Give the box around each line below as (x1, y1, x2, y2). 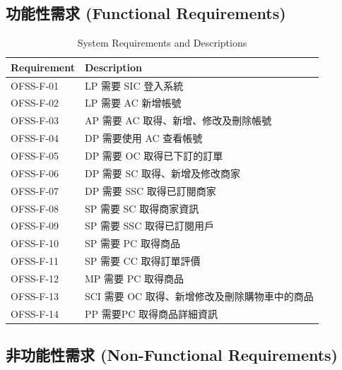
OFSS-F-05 (11, 148, 59, 163)
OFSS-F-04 (11, 131, 59, 145)
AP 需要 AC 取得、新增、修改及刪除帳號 (84, 113, 272, 128)
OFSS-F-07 (11, 183, 59, 198)
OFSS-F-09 (11, 218, 59, 233)
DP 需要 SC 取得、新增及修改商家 (84, 165, 241, 180)
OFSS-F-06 (11, 165, 59, 180)
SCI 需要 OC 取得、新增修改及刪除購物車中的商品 (84, 288, 314, 303)
